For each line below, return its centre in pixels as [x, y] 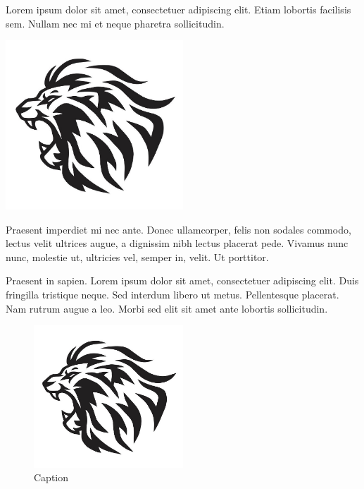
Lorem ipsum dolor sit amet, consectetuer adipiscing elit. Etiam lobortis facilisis [178, 9]
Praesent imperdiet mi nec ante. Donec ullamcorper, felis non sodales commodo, [178, 229]
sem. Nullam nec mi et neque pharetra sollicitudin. [115, 23]
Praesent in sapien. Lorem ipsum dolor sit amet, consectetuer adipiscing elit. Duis [182, 280]
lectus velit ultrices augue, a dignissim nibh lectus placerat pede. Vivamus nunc [177, 243]
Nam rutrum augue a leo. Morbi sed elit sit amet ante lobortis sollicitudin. [167, 308]
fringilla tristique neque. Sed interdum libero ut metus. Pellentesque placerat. [172, 294]
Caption [51, 477]
